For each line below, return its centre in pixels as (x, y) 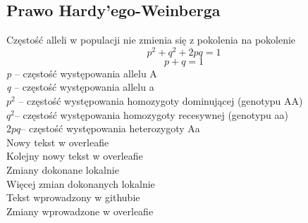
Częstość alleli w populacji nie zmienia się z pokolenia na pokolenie (151, 40)
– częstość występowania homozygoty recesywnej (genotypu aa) (151, 114)
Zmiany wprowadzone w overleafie (80, 211)
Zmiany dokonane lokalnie (63, 170)
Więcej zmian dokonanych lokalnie (81, 183)
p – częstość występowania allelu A (82, 73)
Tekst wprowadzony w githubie (73, 197)
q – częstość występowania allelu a (80, 87)
